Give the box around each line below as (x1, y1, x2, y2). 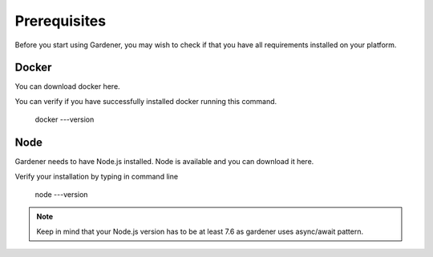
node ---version (34, 189, 88, 199)
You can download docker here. (14, 82, 120, 91)
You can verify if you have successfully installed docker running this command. (14, 96, 277, 106)
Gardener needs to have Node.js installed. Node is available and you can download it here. (14, 157, 314, 167)
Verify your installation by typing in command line (14, 171, 179, 181)
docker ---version (34, 114, 95, 124)
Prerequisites (14, 12, 107, 30)
